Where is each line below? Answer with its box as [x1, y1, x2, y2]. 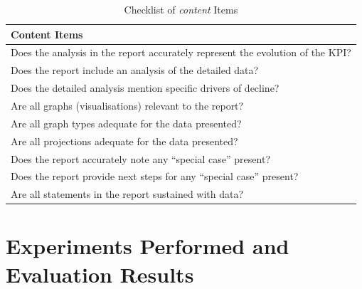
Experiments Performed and [6, 231, 289, 261]
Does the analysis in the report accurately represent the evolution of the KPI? [11, 45, 351, 60]
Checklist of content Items [124, 2, 238, 16]
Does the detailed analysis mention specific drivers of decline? [11, 80, 280, 95]
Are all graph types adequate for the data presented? [11, 115, 242, 130]
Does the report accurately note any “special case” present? [11, 151, 270, 166]
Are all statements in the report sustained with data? [11, 186, 244, 201]
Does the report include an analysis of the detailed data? [11, 63, 259, 78]
